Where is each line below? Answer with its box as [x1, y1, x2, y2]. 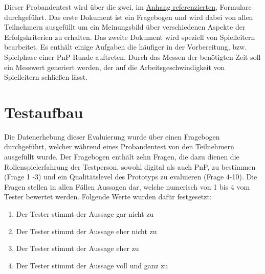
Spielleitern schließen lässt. [4, 72, 88, 82]
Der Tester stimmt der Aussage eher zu [16, 243, 139, 254]
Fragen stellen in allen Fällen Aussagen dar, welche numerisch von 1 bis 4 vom [4, 181, 250, 192]
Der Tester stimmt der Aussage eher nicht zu [16, 225, 157, 236]
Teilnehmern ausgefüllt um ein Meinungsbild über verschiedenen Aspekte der [4, 21, 246, 32]
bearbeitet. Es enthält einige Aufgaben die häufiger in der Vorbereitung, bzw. [4, 41, 247, 52]
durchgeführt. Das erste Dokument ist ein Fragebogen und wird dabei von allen [4, 11, 253, 22]
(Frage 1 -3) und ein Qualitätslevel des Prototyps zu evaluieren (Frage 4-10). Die [4, 171, 257, 182]
